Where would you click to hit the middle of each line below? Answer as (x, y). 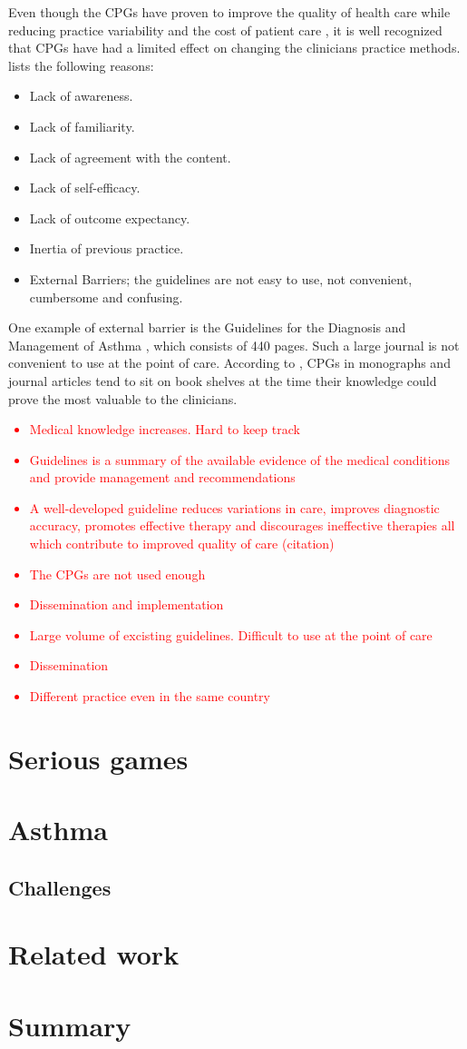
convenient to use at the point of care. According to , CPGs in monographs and (229, 363)
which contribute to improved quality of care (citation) (182, 544)
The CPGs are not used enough (117, 574)
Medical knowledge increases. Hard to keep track (165, 429)
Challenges (60, 887)
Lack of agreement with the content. (130, 157)
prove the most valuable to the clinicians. (123, 398)
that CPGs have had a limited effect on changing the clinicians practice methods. (234, 48)
